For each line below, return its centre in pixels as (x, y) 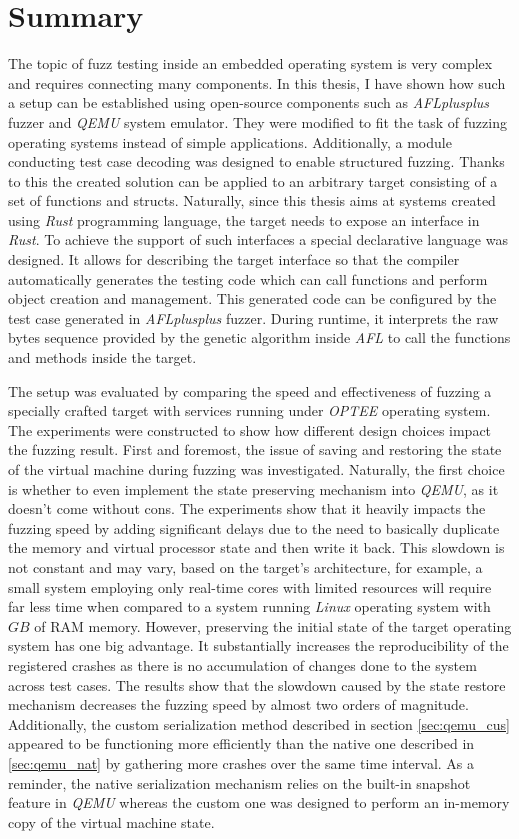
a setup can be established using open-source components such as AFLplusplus (248, 102)
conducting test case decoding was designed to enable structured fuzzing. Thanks (256, 161)
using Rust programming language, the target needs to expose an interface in (244, 219)
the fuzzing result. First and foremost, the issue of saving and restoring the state (255, 449)
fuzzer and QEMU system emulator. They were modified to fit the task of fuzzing (257, 121)
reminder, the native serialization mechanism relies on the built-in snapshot (239, 782)
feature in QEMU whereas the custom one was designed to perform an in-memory (259, 802)
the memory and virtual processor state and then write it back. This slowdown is (256, 547)
